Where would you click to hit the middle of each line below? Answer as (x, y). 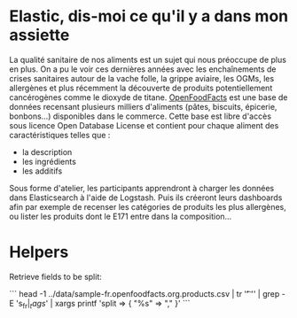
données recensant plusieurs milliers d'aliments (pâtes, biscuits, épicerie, (143, 106)
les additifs (42, 171)
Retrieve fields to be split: (55, 276)
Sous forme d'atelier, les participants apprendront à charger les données (142, 188)
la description (47, 151)
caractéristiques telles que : (60, 135)
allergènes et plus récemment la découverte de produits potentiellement (141, 88)
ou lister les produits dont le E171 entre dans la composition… (121, 216)
